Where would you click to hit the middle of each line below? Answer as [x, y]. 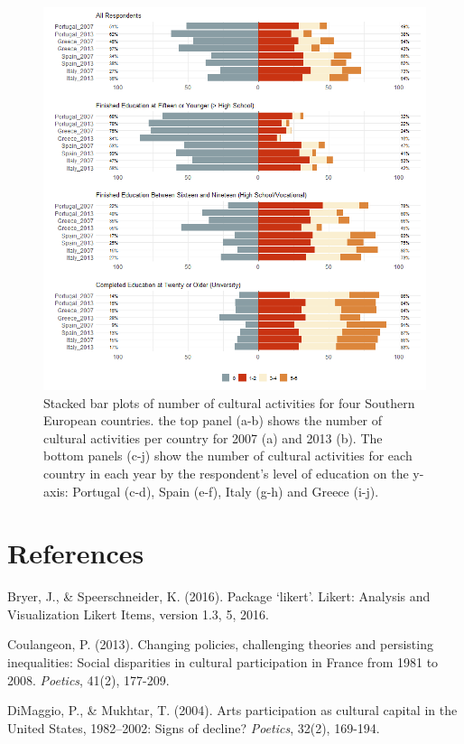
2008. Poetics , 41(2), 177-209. [88, 679]
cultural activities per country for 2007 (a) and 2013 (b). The [213, 437]
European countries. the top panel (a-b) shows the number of [213, 420]
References [76, 553]
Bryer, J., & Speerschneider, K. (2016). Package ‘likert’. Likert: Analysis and [219, 596]
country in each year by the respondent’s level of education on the [226, 473]
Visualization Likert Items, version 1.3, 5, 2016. [138, 614]
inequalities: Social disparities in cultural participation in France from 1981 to [223, 662]
